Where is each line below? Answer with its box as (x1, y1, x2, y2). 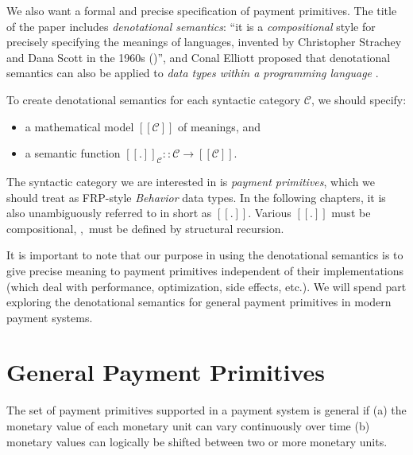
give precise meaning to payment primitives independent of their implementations (6, 262, 404, 278)
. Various (248, 204, 291, 221)
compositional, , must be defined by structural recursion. (6, 220, 284, 236)
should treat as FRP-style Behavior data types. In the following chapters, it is (6, 189, 386, 205)
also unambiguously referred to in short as (6, 204, 212, 221)
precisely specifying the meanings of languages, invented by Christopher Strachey (6, 33, 402, 50)
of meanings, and (178, 118, 261, 134)
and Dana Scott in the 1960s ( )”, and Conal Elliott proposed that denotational (6, 49, 391, 65)
